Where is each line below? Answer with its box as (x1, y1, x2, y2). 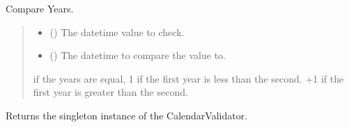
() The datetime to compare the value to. (49, 48, 226, 62)
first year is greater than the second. (33, 85, 188, 99)
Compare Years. (6, 1, 74, 15)
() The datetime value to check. (49, 24, 185, 39)
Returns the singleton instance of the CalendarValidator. (6, 108, 248, 122)
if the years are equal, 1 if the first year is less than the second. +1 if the (33, 71, 344, 85)
